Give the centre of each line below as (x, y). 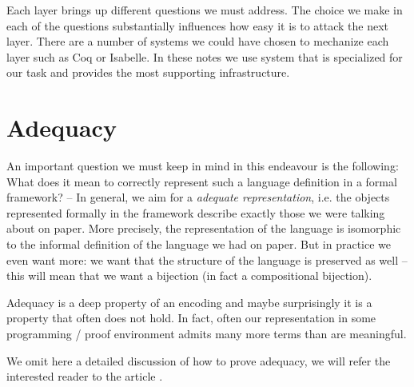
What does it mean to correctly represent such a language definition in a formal (202, 181)
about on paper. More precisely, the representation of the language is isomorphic (204, 228)
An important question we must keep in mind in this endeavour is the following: (203, 166)
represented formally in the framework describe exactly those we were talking (196, 212)
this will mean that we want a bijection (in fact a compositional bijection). (189, 275)
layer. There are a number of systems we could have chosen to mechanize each (198, 41)
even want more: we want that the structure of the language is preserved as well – (207, 259)
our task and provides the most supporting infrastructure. (148, 72)
